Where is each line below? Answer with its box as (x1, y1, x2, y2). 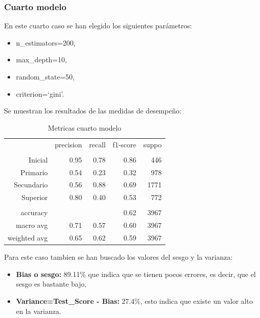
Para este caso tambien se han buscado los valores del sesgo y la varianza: (4, 252, 233, 262)
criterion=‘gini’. (16, 88, 64, 99)
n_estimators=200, (16, 37, 76, 48)
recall (89, 139, 106, 149)
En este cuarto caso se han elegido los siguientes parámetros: (4, 20, 192, 31)
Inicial (28, 154, 48, 165)
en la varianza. (16, 305, 61, 316)
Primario (20, 167, 48, 177)
